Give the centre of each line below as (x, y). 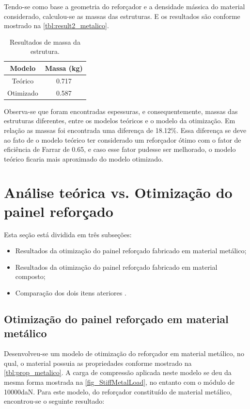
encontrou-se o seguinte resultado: (54, 401)
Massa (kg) (64, 68)
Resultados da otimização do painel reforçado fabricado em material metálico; (131, 251)
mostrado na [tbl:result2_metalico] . (56, 25)
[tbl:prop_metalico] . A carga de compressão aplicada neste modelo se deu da (118, 372)
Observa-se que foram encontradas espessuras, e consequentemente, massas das (121, 111)
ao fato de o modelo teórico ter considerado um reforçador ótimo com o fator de (123, 139)
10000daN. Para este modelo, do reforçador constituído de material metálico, (118, 391)
